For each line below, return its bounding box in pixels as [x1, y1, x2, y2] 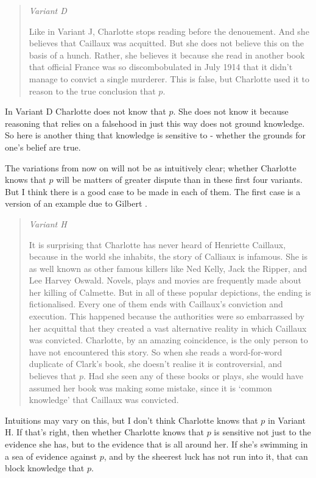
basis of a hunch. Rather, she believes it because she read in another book [29, 48, 305, 61]
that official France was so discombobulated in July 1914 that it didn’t [29, 60, 293, 73]
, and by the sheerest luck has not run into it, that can [104, 449, 308, 462]
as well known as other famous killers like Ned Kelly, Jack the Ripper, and [29, 262, 307, 274]
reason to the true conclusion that [29, 84, 156, 97]
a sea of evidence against [5, 449, 97, 462]
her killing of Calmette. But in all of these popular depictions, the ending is [29, 285, 311, 298]
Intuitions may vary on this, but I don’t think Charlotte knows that [5, 413, 258, 426]
